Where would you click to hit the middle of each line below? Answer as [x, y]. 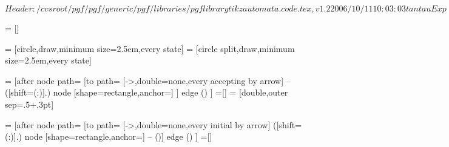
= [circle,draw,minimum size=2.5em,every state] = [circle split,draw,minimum [150, 48]
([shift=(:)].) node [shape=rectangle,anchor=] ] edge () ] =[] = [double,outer [147, 92]
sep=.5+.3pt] [29, 104]
